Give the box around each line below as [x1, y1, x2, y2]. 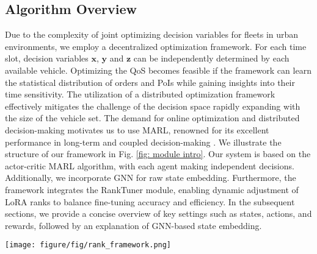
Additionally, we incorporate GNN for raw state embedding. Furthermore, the [5, 171, 296, 184]
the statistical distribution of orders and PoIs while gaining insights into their [5, 76, 295, 88]
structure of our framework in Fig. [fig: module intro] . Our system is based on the [5, 147, 311, 160]
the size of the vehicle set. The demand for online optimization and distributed [5, 111, 300, 124]
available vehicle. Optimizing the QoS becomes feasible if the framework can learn [5, 63, 312, 76]
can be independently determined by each [133, 52, 290, 65]
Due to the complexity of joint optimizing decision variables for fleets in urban [5, 28, 299, 41]
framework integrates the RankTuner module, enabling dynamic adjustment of [5, 183, 299, 196]
